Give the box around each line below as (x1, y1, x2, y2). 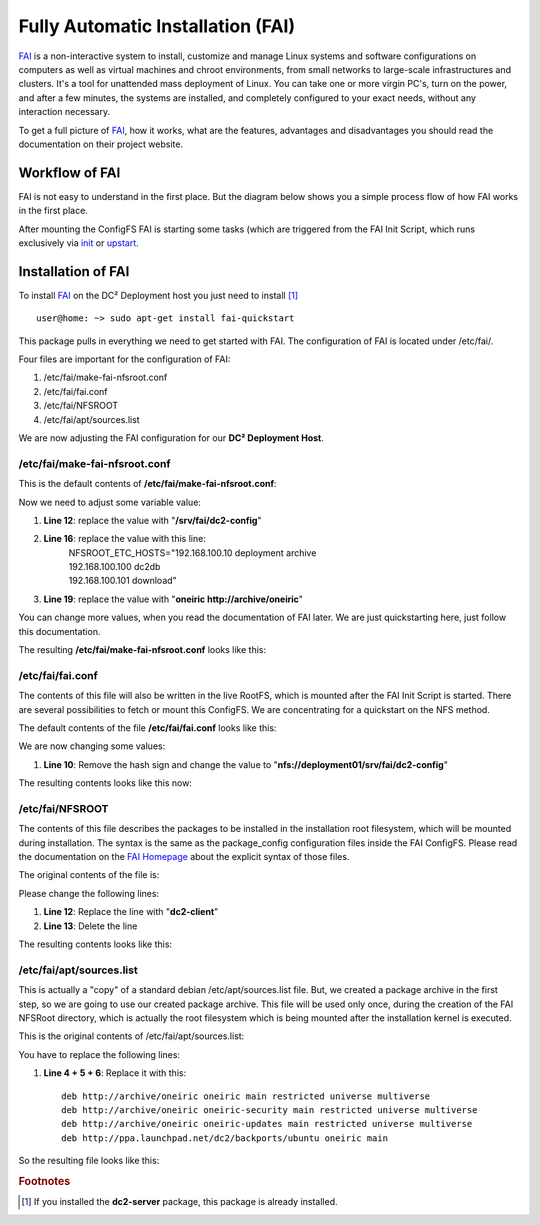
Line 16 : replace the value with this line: (43, 533, 207, 545)
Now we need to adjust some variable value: (18, 496, 202, 508)
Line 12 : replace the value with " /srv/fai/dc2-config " (43, 514, 262, 526)
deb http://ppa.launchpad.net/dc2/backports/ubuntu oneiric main (61, 1132, 389, 1144)
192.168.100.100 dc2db (68, 561, 161, 573)
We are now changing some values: (18, 740, 166, 752)
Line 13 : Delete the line (43, 920, 138, 932)
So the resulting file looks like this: (18, 1155, 160, 1167)
